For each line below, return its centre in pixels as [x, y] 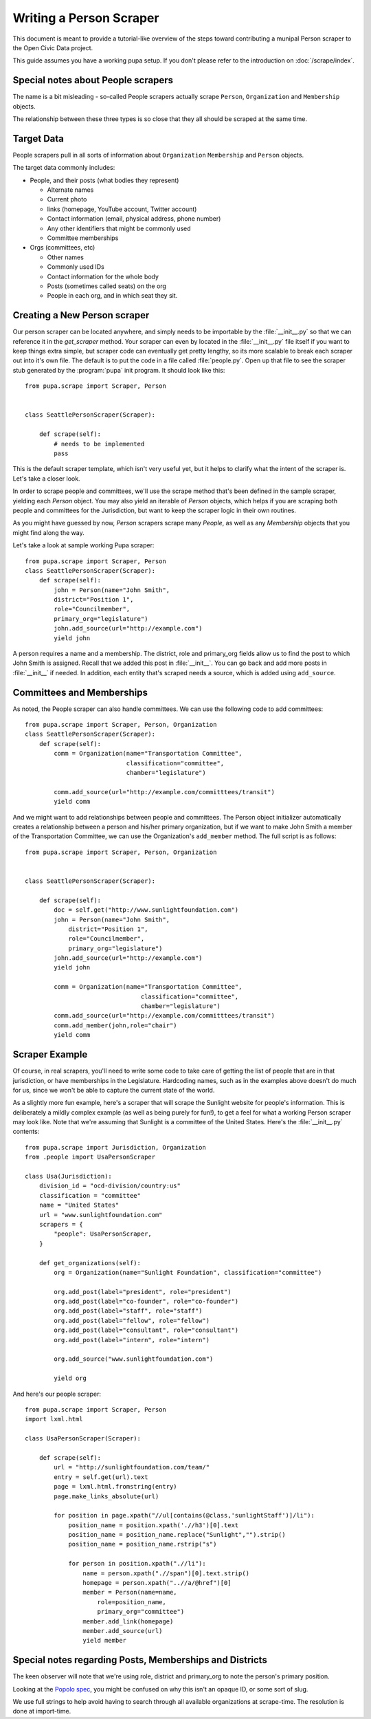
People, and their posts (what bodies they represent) [104, 180]
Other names [65, 257]
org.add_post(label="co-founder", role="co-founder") [146, 1302]
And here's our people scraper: [57, 1394]
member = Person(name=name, [130, 1592]
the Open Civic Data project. [53, 47]
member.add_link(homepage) [128, 1621]
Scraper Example [50, 1054]
